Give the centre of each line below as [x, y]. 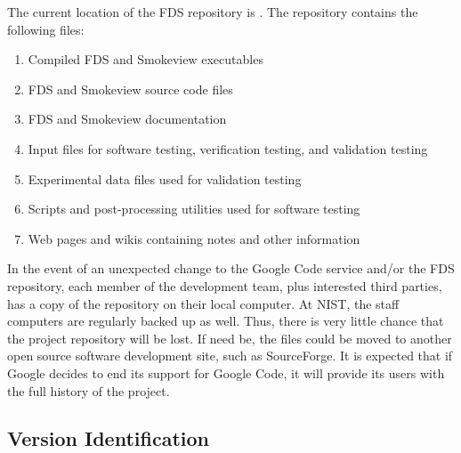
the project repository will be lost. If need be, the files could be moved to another [230, 338]
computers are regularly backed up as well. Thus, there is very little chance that [226, 321]
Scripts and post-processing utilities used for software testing [194, 209]
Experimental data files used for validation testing [165, 178]
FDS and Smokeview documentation [127, 119]
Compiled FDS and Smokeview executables [146, 59]
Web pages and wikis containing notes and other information [194, 238]
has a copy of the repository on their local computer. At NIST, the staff [203, 303]
